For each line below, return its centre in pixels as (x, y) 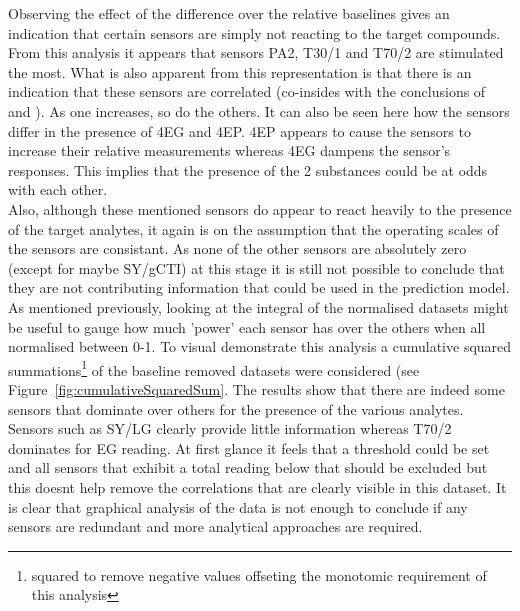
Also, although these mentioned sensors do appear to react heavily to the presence (260, 208)
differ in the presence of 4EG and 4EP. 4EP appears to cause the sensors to (239, 130)
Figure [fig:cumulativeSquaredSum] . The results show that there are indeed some (256, 388)
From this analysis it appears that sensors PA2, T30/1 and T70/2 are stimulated (256, 52)
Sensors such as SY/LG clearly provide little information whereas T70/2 (230, 428)
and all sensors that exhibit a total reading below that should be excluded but (248, 467)
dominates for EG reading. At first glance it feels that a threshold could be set (249, 447)
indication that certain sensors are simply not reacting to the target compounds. (254, 32)
